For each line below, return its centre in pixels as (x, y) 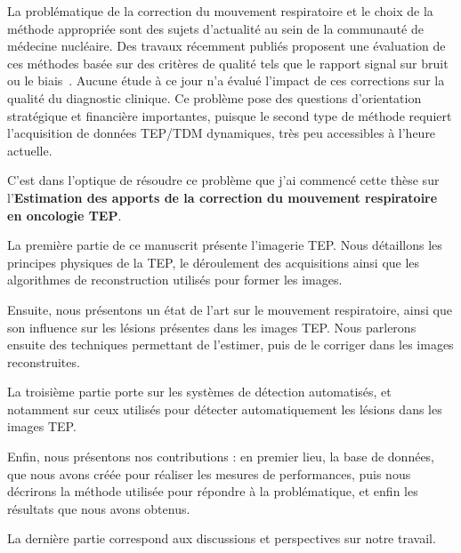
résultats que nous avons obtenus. (99, 508)
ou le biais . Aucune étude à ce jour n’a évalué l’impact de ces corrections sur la (226, 80)
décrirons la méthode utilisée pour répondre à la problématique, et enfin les (213, 491)
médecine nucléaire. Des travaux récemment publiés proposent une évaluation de (226, 46)
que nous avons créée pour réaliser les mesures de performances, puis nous (209, 473)
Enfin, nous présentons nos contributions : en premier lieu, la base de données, (221, 457)
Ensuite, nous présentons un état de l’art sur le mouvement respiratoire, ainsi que (230, 309)
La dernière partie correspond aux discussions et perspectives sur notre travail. (222, 538)
